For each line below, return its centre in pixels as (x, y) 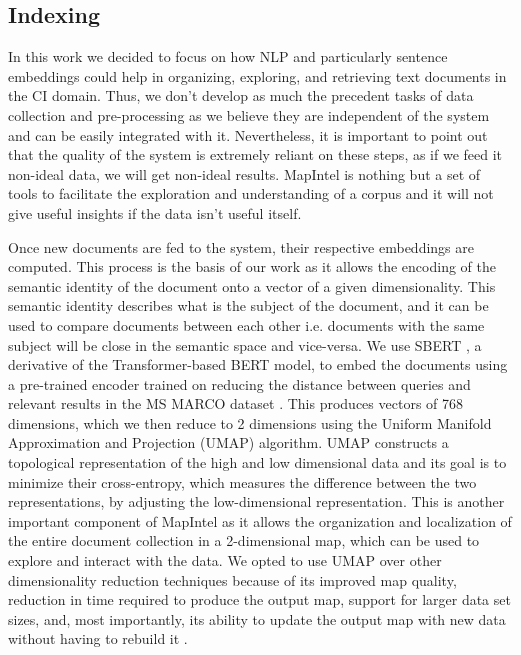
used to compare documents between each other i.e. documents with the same (246, 324)
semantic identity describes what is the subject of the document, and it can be (248, 305)
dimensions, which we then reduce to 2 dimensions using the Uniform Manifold (250, 422)
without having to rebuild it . (98, 638)
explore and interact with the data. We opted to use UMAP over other (225, 560)
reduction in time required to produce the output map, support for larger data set (259, 599)
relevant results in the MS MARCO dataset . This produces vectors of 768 (236, 403)
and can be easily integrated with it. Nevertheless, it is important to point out (248, 134)
